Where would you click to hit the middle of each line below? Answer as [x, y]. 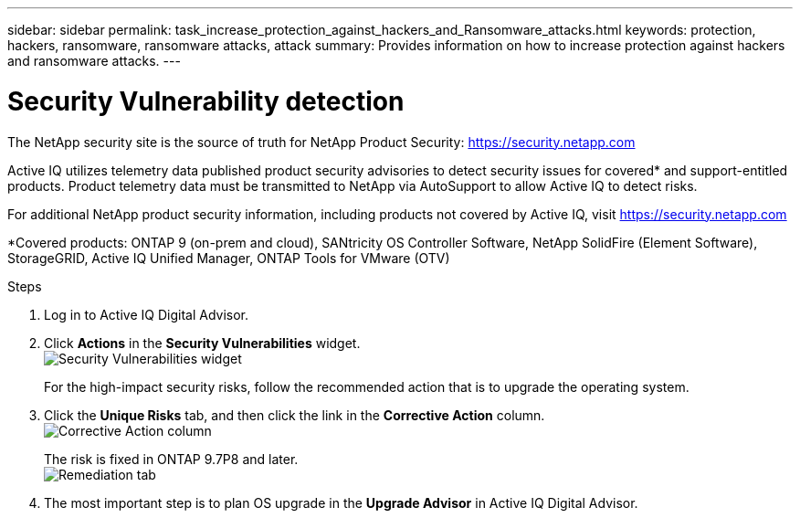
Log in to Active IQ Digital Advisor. [147, 314]
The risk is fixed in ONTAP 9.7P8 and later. [171, 459]
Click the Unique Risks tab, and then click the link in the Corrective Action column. [295, 415]
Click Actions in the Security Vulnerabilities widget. [202, 343]
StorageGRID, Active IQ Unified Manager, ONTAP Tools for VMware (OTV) [229, 258]
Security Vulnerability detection [206, 101]
